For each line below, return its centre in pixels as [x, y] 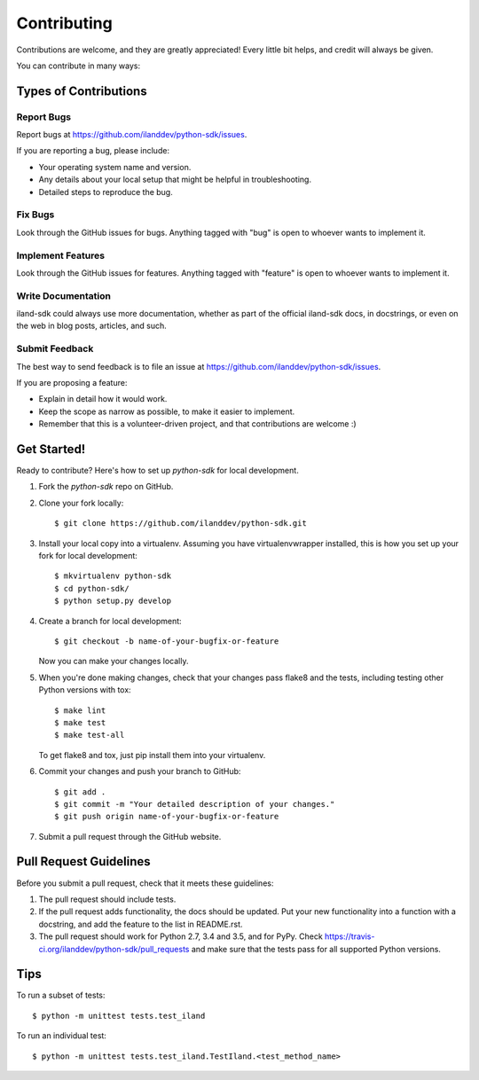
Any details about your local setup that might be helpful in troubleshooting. [175, 180]
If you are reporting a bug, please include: [93, 151]
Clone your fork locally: [81, 503]
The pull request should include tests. [107, 899]
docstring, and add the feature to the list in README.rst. [141, 924]
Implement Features [61, 255]
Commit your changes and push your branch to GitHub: [140, 771]
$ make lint [80, 710]
